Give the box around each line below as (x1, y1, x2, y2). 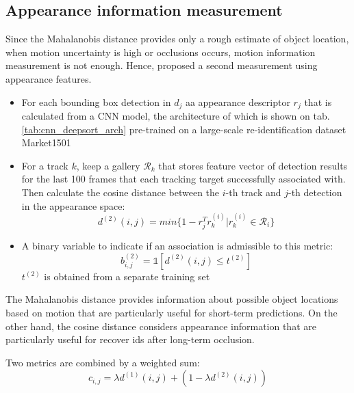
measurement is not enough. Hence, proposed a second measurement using (5, 58, 318, 72)
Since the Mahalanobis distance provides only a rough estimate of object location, (5, 31, 349, 46)
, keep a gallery (76, 158, 140, 172)
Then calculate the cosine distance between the (21, 185, 220, 199)
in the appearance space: (21, 198, 125, 213)
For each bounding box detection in (21, 94, 171, 109)
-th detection (288, 185, 342, 199)
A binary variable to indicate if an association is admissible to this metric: (21, 239, 333, 253)
